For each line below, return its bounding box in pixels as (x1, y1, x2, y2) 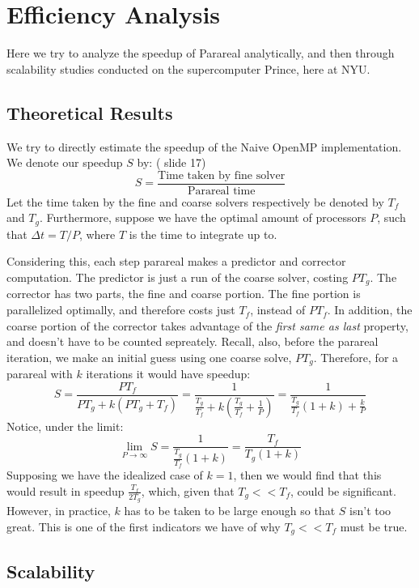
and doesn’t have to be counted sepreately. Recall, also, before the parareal (6, 333, 379, 350)
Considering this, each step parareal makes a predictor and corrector (6, 253, 346, 270)
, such (377, 209, 406, 226)
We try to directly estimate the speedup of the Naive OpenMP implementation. (6, 138, 402, 155)
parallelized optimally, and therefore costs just (6, 301, 235, 318)
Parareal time (187, 185, 256, 197)
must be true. (340, 518, 408, 535)
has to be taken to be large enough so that (124, 502, 336, 519)
